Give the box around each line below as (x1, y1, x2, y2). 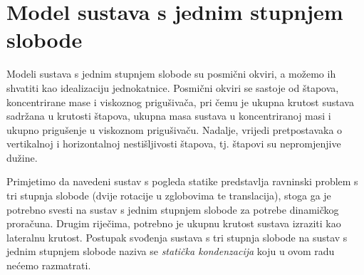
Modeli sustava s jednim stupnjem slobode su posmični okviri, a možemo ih (6, 66, 336, 81)
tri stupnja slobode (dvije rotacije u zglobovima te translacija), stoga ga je (6, 188, 331, 203)
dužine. (6, 150, 38, 165)
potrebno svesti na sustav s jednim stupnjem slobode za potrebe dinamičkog (6, 202, 339, 217)
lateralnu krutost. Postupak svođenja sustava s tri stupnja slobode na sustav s (6, 229, 348, 244)
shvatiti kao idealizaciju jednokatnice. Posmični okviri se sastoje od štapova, (6, 80, 339, 95)
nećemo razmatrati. (6, 258, 91, 273)
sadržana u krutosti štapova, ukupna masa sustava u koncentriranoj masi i (6, 108, 331, 123)
